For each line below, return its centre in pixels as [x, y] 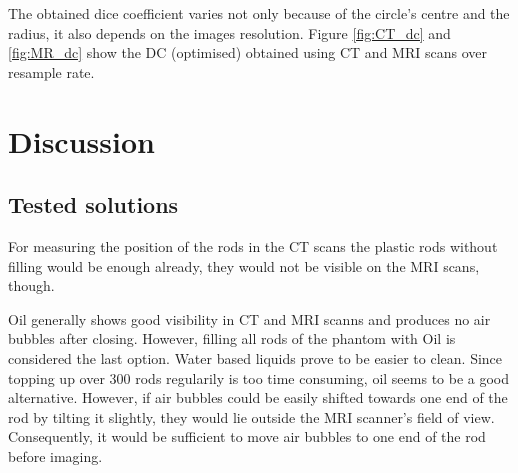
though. [31, 285]
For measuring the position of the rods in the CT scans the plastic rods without [253, 245]
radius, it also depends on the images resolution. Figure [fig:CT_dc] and [229, 32]
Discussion [81, 140]
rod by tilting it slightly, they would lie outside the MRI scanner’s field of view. [251, 416]
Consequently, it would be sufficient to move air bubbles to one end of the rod [247, 436]
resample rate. [51, 71]
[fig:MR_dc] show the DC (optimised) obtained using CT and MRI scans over [247, 52]
